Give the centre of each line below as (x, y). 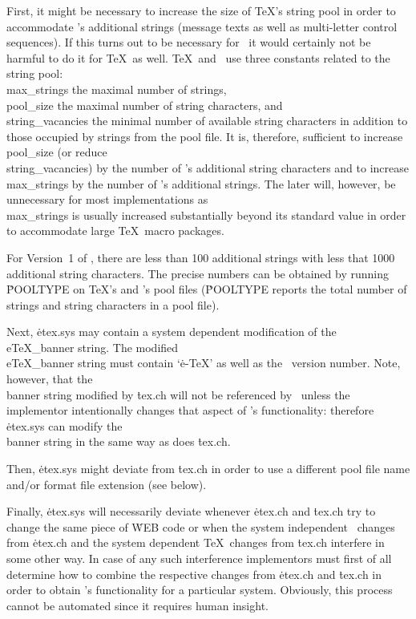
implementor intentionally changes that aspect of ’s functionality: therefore (190, 410)
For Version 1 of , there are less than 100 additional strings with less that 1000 (201, 257)
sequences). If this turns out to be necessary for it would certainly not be (189, 42)
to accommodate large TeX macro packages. (115, 231)
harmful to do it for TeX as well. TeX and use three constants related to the (198, 57)
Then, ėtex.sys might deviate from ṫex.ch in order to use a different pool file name (208, 469)
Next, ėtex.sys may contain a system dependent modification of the (172, 332)
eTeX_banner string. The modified (93, 347)
